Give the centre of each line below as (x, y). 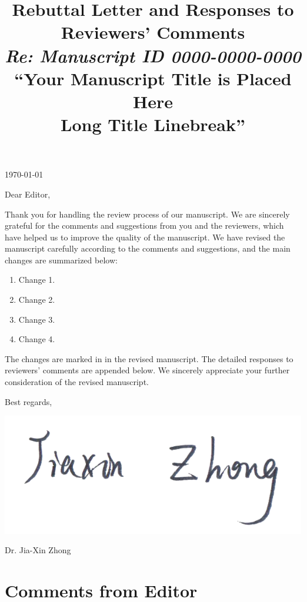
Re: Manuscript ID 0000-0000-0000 (153, 55)
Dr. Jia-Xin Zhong (38, 550)
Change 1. (37, 280)
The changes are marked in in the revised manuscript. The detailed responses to (149, 358)
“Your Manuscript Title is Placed (153, 78)
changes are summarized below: (61, 260)
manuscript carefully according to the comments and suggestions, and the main (148, 248)
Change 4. (37, 339)
